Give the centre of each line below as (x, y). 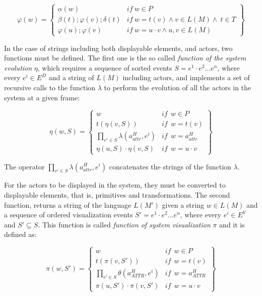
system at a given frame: (42, 97)
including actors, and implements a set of (186, 77)
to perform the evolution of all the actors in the (178, 87)
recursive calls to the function (50, 87)
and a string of (71, 77)
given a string (183, 204)
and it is (232, 224)
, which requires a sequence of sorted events (105, 67)
